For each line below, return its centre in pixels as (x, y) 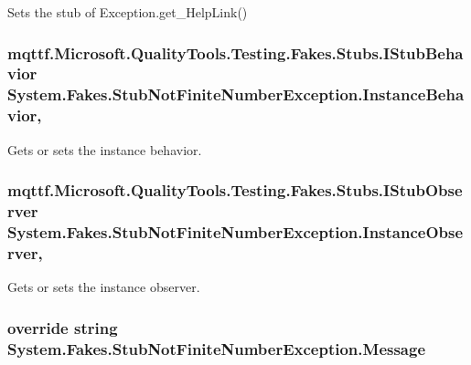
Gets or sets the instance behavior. (105, 149)
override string (63, 327)
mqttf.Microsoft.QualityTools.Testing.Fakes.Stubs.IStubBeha (235, 52)
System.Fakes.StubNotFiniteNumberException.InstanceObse (235, 231)
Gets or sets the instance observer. (104, 287)
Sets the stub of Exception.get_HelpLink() (128, 12)
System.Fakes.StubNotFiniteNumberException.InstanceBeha (236, 94)
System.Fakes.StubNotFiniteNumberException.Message (217, 348)
